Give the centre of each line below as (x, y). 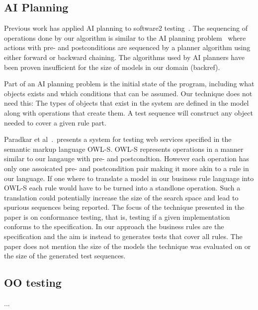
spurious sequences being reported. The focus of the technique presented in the (124, 207)
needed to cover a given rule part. (55, 122)
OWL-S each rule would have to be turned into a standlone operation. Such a (122, 188)
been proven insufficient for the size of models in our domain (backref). (112, 67)
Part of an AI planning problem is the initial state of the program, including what (129, 84)
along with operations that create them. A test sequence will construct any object (129, 112)
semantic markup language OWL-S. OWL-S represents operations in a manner (124, 149)
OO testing (33, 282)
